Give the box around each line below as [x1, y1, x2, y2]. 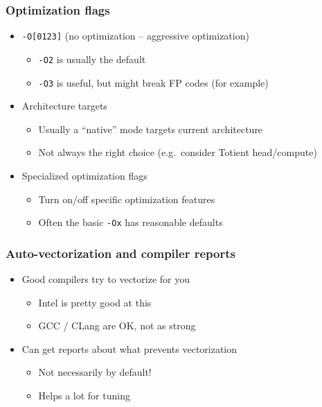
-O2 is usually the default [38, 51, 146, 66]
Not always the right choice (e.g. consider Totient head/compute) [38, 145, 317, 159]
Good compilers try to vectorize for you [21, 272, 190, 286]
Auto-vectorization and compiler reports [6, 244, 235, 261]
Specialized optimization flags [21, 168, 147, 182]
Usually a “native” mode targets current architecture [38, 121, 263, 136]
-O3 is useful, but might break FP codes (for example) [38, 75, 269, 89]
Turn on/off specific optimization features [38, 191, 215, 206]
